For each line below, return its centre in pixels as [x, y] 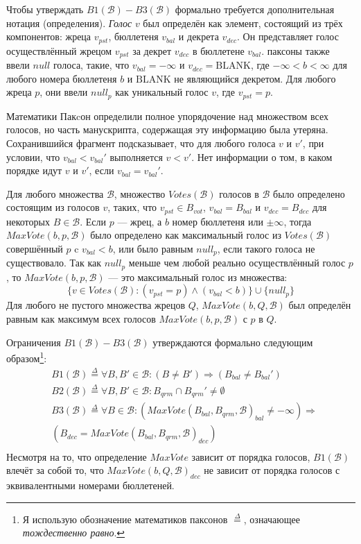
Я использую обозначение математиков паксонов [125, 519]
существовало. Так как [54, 263]
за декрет [152, 50]
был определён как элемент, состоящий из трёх [243, 23]
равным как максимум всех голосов [81, 319]
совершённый [35, 248]
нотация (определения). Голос [69, 23]
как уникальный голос [162, 92]
